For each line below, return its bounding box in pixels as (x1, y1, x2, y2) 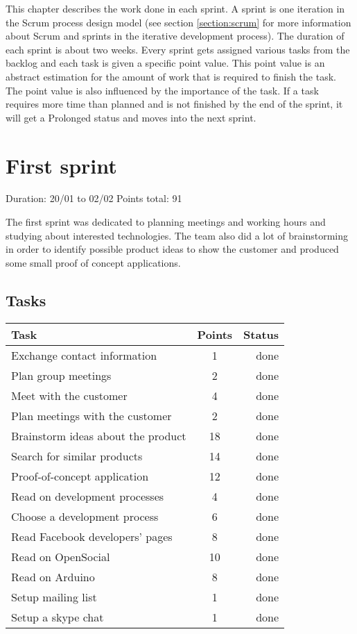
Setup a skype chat (11, 608, 104, 625)
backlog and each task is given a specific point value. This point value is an (6, 56, 325, 70)
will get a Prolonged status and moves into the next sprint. (6, 110, 256, 124)
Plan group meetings (11, 367, 112, 383)
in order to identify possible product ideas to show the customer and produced (6, 242, 339, 256)
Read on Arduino (11, 568, 95, 585)
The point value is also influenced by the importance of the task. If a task (6, 83, 319, 97)
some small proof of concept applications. (6, 255, 181, 269)
